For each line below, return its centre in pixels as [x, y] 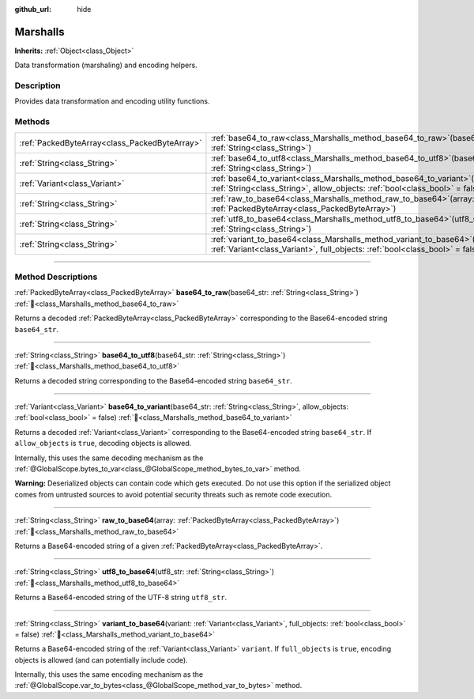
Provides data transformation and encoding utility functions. [112, 101]
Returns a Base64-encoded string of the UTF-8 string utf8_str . [121, 598]
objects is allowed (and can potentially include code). [102, 659]
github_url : [33, 9]
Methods [32, 122]
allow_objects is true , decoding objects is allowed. [103, 444]
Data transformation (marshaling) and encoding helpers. [106, 65]
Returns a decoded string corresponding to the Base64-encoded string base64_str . [153, 380]
